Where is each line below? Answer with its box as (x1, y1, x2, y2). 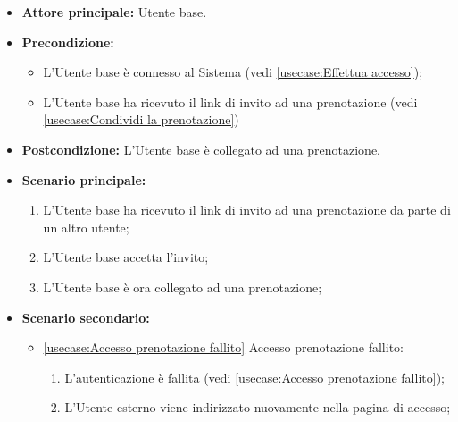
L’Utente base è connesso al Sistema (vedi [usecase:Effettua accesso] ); (43, 63, 423, 81)
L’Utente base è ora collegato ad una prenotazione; (43, 277, 322, 296)
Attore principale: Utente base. (21, 3, 207, 21)
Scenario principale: (21, 170, 146, 189)
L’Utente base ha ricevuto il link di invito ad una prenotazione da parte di (43, 200, 451, 219)
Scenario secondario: (21, 308, 150, 326)
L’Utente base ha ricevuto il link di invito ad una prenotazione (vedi (43, 92, 418, 111)
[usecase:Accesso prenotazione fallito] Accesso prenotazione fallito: (43, 338, 404, 357)
